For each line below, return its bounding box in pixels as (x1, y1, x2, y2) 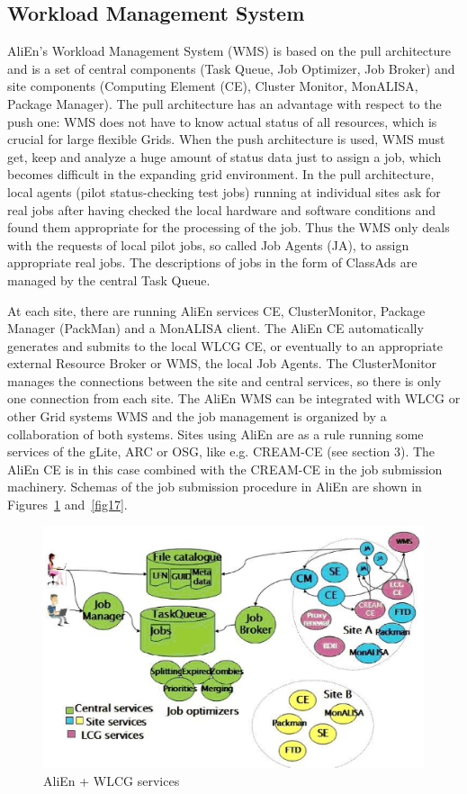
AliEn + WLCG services (43, 771, 180, 789)
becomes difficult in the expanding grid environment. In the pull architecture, (7, 165, 435, 184)
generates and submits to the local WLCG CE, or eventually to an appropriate (7, 336, 443, 355)
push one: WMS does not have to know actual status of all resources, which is (7, 112, 437, 131)
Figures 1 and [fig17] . (7, 495, 128, 514)
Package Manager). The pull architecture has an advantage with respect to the (7, 94, 442, 113)
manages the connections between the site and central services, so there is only (7, 371, 442, 390)
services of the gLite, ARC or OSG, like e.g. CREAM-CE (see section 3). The (7, 442, 436, 461)
